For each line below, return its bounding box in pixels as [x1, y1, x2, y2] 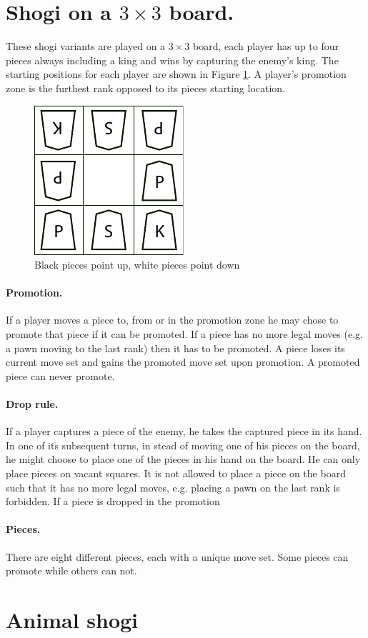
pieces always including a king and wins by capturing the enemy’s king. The [6, 52, 339, 67]
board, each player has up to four [193, 39, 339, 54]
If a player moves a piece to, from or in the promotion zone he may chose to [6, 312, 339, 327]
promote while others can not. [6, 563, 137, 578]
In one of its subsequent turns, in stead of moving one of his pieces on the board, [6, 437, 360, 452]
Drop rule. [6, 397, 59, 412]
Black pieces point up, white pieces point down [34, 257, 240, 272]
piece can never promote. [6, 368, 115, 383]
